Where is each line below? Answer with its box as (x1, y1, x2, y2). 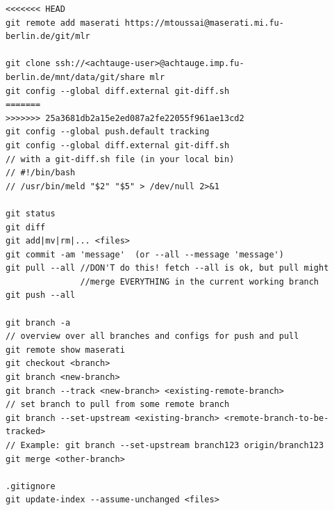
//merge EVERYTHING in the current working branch (80, 276, 319, 287)
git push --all (6, 290, 76, 301)
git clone (6, 58, 51, 69)
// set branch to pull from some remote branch (6, 399, 230, 410)
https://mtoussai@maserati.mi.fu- (124, 17, 284, 28)
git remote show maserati (6, 344, 125, 355)
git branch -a (6, 317, 71, 328)
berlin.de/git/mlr (6, 31, 90, 42)
